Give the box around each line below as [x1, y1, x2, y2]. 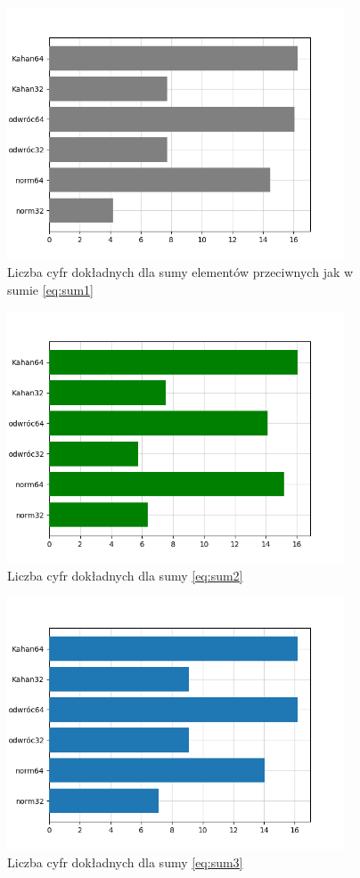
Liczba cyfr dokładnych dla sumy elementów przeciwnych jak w [7, 263, 354, 281]
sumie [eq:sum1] [7, 280, 94, 298]
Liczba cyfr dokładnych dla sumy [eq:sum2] [7, 566, 243, 585]
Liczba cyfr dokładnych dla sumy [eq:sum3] [7, 852, 243, 871]
